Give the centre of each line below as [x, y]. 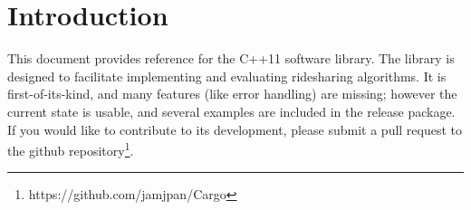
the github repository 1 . [71, 149]
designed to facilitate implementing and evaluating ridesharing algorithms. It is [227, 76]
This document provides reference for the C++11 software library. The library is [231, 58]
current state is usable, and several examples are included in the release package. [231, 111]
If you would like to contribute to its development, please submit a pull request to [235, 129]
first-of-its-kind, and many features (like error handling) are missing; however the [232, 94]
